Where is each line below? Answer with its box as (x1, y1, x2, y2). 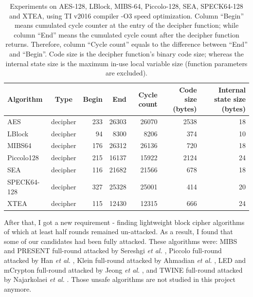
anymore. (4, 283, 32, 294)
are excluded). (106, 68, 147, 78)
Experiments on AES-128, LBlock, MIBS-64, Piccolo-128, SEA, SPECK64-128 (10, 1, 243, 11)
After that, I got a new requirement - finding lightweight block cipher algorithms (4, 217, 245, 227)
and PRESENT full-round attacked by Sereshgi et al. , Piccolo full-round (4, 245, 222, 256)
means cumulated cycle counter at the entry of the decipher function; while (14, 20, 239, 30)
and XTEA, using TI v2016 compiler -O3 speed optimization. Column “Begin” (9, 10, 244, 20)
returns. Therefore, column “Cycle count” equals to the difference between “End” (5, 39, 248, 49)
